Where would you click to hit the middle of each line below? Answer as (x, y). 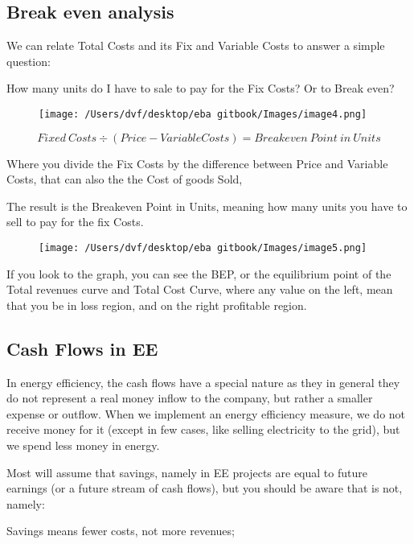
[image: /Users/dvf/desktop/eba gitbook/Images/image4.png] (203, 114)
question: (29, 61)
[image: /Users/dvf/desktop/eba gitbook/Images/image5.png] (203, 248)
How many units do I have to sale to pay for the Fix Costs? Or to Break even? (201, 88)
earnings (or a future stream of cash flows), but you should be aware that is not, (205, 488)
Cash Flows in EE (82, 348)
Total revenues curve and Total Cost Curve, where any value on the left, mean (200, 289)
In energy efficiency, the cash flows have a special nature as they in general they (203, 382)
